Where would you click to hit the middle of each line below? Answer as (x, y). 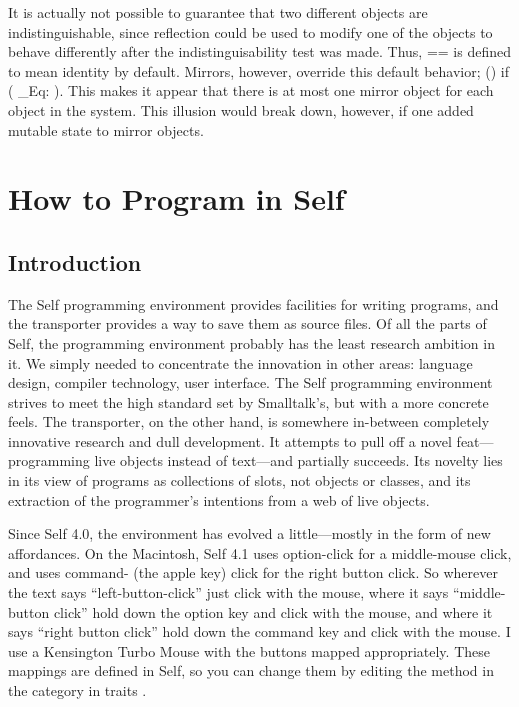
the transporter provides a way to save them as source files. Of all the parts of (247, 323)
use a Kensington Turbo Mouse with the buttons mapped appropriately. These (249, 650)
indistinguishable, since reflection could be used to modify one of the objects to (250, 31)
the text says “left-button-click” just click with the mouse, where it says (228, 592)
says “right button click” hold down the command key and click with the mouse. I (259, 631)
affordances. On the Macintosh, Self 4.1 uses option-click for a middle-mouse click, (260, 552)
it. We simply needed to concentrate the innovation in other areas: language (240, 362)
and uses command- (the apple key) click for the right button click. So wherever (253, 572)
